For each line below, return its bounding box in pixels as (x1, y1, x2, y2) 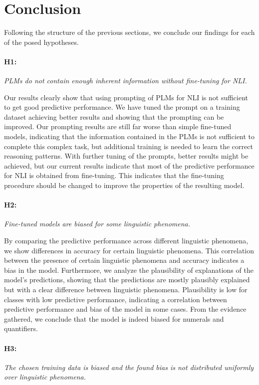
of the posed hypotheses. (4, 36, 79, 47)
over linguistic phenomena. (4, 372, 86, 382)
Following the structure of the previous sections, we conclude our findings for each (4, 27, 255, 37)
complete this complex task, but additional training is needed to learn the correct (4, 141, 253, 151)
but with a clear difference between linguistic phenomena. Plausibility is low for (4, 284, 248, 294)
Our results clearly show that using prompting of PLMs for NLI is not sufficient (4, 92, 249, 102)
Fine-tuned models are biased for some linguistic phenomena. (4, 218, 191, 229)
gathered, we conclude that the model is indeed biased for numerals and (4, 313, 224, 324)
